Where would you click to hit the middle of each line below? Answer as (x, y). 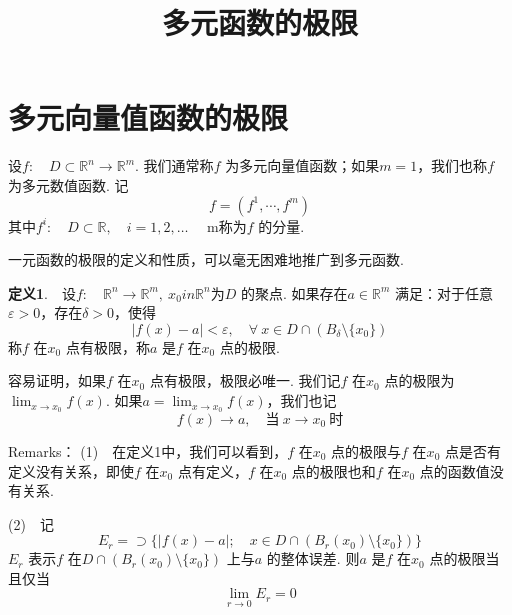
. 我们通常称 (174, 165)
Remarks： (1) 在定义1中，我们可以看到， (148, 450)
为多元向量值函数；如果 (302, 165)
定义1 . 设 (42, 292)
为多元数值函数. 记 (68, 184)
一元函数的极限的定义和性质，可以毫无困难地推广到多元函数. (206, 259)
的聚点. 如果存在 (294, 292)
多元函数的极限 (259, 22)
